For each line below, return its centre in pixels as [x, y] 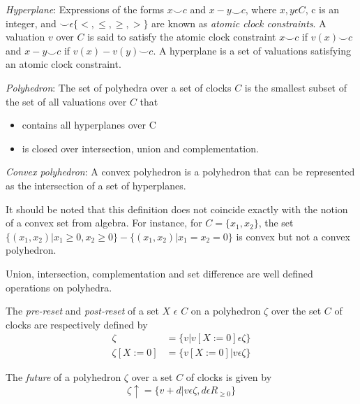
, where [261, 9]
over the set [296, 311]
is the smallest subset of [295, 87]
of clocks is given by [229, 377]
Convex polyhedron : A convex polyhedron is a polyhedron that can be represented [180, 172]
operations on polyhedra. [59, 287]
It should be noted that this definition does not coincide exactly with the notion [177, 209]
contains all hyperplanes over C [89, 125]
